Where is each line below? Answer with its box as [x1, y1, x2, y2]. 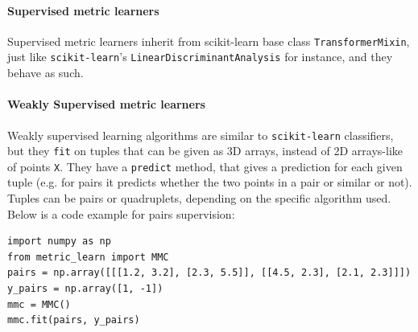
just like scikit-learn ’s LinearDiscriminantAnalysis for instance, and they [7, 48, 393, 65]
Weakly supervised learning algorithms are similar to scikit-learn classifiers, [7, 126, 394, 143]
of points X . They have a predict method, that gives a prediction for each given [7, 158, 403, 174]
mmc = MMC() [7, 298, 71, 310]
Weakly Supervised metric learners [7, 96, 205, 113]
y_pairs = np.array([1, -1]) [7, 283, 163, 295]
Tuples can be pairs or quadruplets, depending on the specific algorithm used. [7, 190, 391, 207]
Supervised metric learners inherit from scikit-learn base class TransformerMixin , [7, 32, 410, 49]
